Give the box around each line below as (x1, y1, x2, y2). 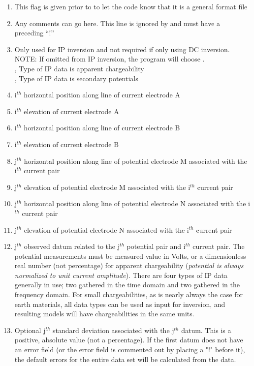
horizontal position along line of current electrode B (24, 122, 180, 133)
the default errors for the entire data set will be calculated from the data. (14, 354, 236, 364)
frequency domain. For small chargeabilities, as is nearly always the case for (14, 289, 243, 300)
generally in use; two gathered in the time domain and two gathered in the (14, 279, 240, 290)
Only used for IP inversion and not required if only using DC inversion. (14, 44, 230, 54)
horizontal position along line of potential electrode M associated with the (24, 155, 247, 166)
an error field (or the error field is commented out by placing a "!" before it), (14, 344, 245, 355)
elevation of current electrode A (24, 106, 119, 116)
